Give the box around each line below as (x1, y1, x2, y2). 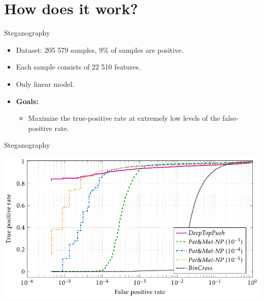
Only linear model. (16, 78, 75, 89)
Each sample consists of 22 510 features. (16, 61, 141, 72)
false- (222, 113, 239, 123)
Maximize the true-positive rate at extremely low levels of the (28, 113, 220, 123)
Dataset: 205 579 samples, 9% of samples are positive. (16, 44, 184, 55)
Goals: (16, 95, 39, 106)
